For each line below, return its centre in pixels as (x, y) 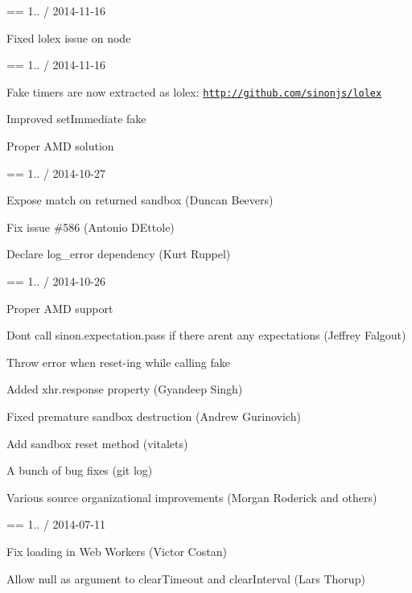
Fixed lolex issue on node (69, 37)
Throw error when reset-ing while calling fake (118, 362)
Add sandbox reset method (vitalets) (97, 443)
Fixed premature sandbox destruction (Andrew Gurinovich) (154, 416)
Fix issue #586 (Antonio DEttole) (91, 226)
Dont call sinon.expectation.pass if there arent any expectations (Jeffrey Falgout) (206, 335)
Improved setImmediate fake (76, 119)
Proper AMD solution (60, 146)
